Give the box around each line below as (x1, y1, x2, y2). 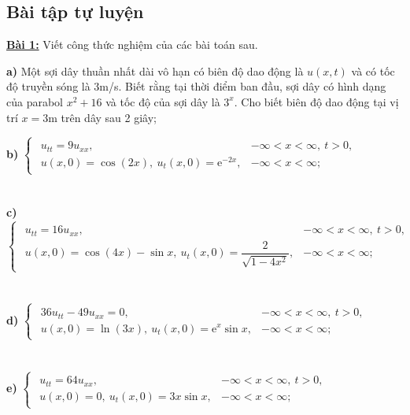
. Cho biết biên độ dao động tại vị (234, 93, 399, 109)
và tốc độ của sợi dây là (105, 93, 220, 109)
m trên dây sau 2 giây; (48, 109, 157, 125)
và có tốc (351, 62, 395, 79)
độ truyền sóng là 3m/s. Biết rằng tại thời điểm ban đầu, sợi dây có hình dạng (6, 78, 386, 94)
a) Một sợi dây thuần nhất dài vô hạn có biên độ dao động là (6, 62, 304, 79)
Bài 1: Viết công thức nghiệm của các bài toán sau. (6, 36, 258, 53)
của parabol (6, 93, 64, 109)
